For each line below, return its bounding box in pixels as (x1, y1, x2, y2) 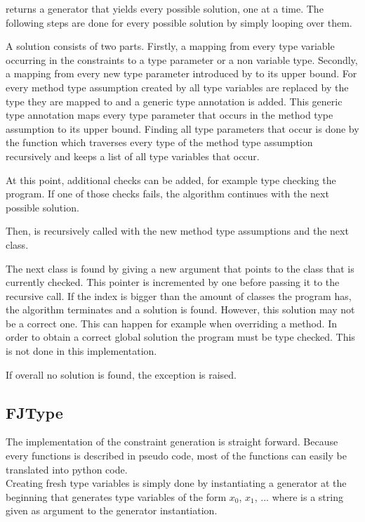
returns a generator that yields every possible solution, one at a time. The (6, 1, 324, 15)
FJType (6, 401, 63, 423)
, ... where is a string (254, 489, 343, 504)
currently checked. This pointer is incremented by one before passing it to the (6, 275, 340, 289)
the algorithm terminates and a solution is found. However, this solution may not (6, 302, 355, 317)
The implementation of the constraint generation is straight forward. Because (6, 434, 338, 449)
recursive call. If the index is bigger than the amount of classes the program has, (6, 288, 352, 303)
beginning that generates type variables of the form (6, 489, 227, 504)
